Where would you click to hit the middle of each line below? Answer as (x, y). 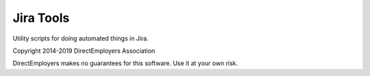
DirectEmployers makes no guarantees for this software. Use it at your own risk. (125, 63)
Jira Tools (41, 18)
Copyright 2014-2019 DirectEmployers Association (84, 51)
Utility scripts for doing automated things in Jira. (81, 38)
